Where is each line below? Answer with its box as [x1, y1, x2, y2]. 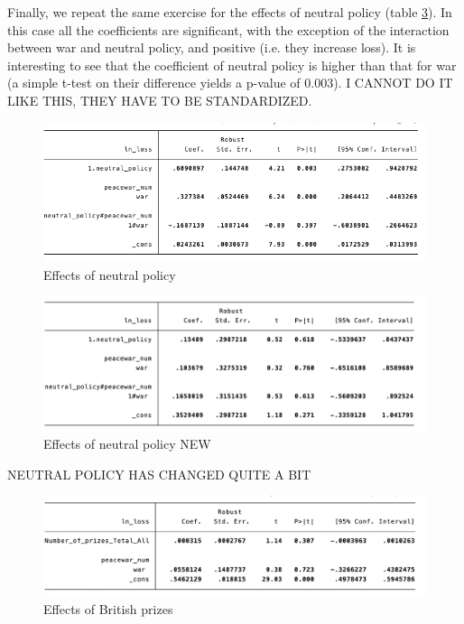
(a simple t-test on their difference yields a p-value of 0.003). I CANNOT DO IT [7, 73, 453, 92]
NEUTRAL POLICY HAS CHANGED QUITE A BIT [7, 464, 311, 483]
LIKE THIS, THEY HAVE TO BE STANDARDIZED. [7, 90, 312, 109]
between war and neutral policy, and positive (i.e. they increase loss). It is [7, 38, 416, 57]
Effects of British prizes [43, 600, 173, 619]
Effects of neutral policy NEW [43, 434, 211, 453]
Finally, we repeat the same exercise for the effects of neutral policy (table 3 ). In [7, 3, 452, 21]
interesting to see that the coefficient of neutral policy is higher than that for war [7, 55, 457, 74]
